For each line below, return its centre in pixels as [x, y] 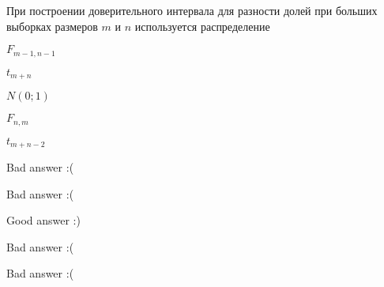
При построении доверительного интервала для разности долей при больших [192, 10]
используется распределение [202, 26]
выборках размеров [52, 26]
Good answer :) [43, 220]
